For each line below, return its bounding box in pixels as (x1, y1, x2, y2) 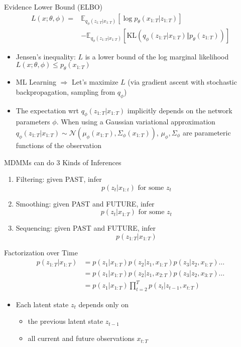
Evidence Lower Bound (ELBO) (4, 2, 103, 12)
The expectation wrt (16, 105, 79, 115)
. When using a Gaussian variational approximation (56, 116, 215, 127)
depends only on (78, 299, 129, 309)
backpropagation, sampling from (16, 86, 115, 97)
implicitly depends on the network (127, 105, 232, 115)
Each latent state (16, 299, 69, 309)
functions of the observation (16, 140, 101, 150)
